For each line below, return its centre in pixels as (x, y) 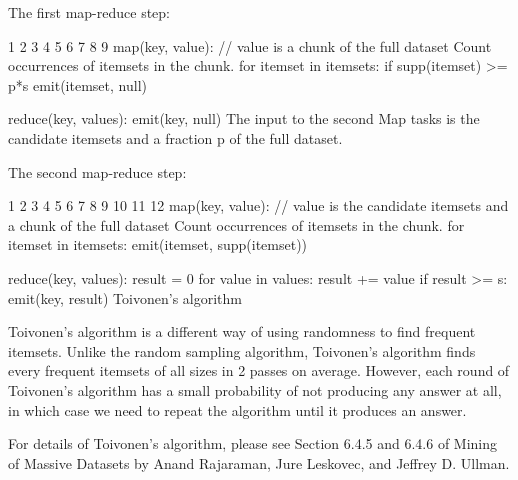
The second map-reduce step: (97, 171)
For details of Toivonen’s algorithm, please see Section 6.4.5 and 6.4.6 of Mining (253, 443)
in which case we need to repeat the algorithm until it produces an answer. (237, 409)
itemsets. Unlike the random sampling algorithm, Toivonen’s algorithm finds (242, 350)
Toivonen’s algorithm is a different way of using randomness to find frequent (242, 331)
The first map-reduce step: (89, 12)
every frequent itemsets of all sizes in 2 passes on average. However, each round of (259, 370)
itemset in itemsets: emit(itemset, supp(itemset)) (158, 244)
